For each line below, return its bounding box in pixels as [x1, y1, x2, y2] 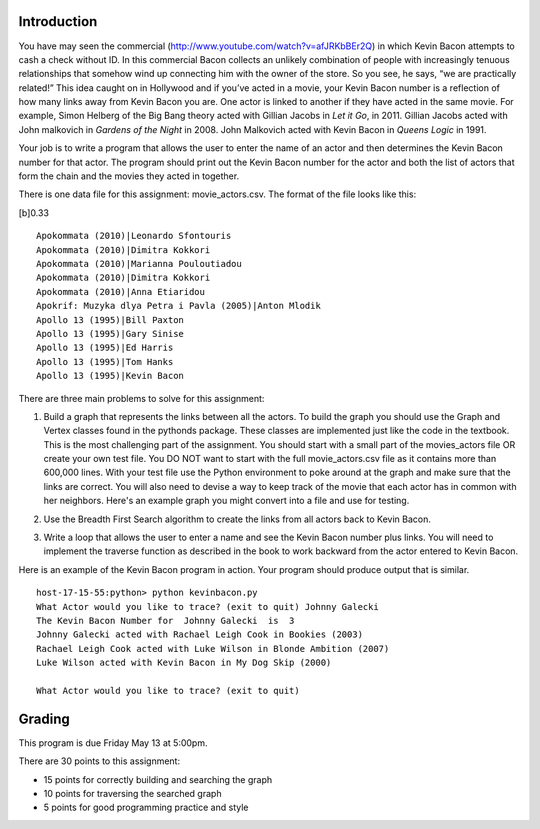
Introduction [18, 13, 98, 30]
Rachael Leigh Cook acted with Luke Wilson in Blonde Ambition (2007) [36, 643, 390, 654]
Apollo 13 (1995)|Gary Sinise [36, 328, 185, 339]
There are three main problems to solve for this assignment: [18, 392, 265, 404]
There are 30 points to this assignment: [18, 755, 180, 767]
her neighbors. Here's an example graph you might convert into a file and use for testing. [43, 495, 410, 507]
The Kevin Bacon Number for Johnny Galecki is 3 [36, 615, 295, 626]
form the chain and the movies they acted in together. [18, 170, 240, 182]
